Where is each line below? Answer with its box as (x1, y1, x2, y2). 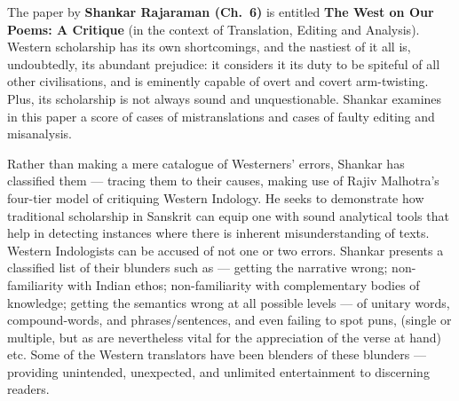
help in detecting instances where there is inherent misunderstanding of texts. (7, 224, 430, 242)
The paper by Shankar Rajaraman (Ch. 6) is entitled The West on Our (7, 3, 434, 20)
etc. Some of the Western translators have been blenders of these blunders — (7, 345, 426, 364)
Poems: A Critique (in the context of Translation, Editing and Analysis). (7, 20, 420, 38)
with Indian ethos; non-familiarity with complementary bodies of (67, 275, 420, 294)
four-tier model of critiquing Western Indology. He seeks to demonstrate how (7, 188, 424, 207)
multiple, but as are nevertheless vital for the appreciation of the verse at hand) (7, 327, 441, 346)
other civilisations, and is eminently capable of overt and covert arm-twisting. (7, 72, 429, 90)
